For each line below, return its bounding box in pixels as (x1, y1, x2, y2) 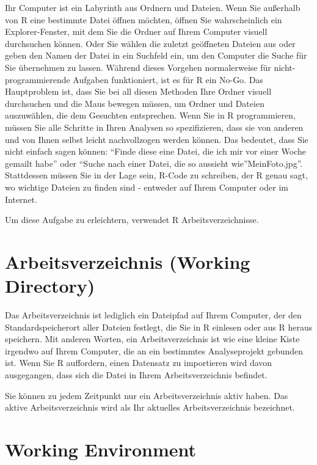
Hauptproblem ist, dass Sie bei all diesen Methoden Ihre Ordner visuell (5, 85, 272, 98)
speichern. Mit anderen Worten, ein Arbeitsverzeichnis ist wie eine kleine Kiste (5, 332, 300, 345)
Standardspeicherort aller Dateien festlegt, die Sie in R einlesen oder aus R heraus (5, 320, 313, 333)
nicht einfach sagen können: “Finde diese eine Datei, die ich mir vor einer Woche (5, 145, 306, 158)
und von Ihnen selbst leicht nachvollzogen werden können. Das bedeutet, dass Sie (5, 133, 308, 145)
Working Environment (5, 436, 197, 461)
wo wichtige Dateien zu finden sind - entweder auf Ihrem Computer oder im (5, 180, 288, 193)
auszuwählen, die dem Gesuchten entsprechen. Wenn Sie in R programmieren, (5, 109, 296, 122)
